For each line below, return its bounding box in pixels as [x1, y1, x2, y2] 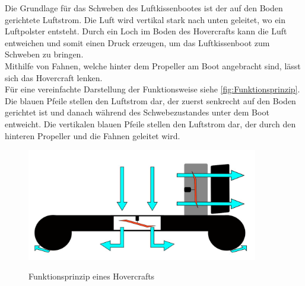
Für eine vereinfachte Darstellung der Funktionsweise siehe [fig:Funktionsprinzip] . [5, 83, 300, 95]
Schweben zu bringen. [5, 48, 84, 60]
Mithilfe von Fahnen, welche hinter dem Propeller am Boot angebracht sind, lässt [5, 59, 301, 72]
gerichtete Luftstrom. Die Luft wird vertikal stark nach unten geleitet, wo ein [5, 13, 286, 25]
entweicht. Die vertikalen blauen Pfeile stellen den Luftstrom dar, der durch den [5, 117, 296, 130]
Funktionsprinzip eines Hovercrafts [28, 270, 155, 282]
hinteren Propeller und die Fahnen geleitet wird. [5, 129, 180, 142]
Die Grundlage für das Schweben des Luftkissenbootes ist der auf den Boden [5, 2, 283, 14]
